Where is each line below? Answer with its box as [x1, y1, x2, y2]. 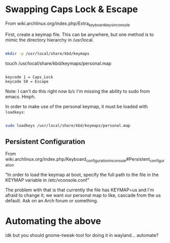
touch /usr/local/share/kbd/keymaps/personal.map [5, 60, 112, 66]
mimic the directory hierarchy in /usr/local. [5, 37, 94, 43]
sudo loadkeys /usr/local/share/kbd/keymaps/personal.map [5, 123, 130, 128]
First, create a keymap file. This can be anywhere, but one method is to [5, 31, 154, 38]
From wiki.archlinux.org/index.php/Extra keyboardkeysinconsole [5, 20, 130, 27]
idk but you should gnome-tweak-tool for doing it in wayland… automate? [5, 232, 159, 238]
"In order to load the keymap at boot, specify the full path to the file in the [5, 171, 159, 178]
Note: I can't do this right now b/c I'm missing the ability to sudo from [5, 88, 150, 94]
